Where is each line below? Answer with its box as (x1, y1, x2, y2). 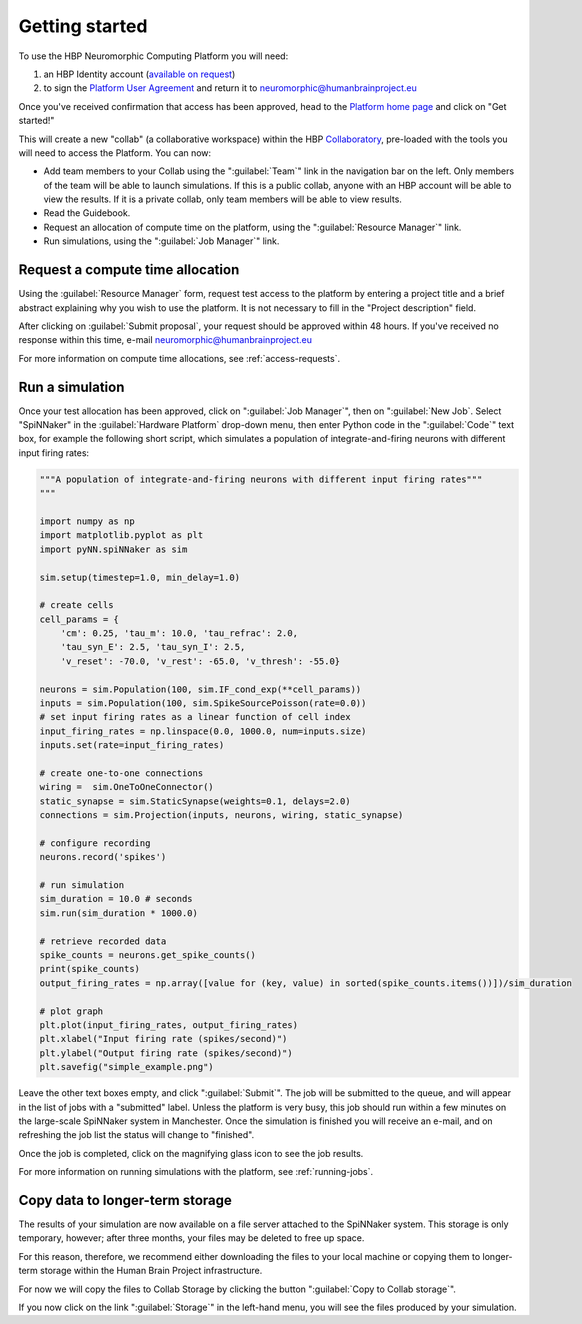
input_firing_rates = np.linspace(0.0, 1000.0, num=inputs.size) (39, 725, 367, 737)
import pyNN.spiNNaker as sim (39, 543, 188, 555)
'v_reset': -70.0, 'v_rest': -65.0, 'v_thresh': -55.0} (60, 655, 341, 667)
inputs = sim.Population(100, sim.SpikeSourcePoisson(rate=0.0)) (39, 698, 367, 709)
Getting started (18, 15, 148, 37)
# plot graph (39, 1005, 104, 1017)
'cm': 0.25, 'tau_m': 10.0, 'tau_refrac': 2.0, (60, 628, 299, 639)
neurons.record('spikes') (39, 851, 167, 863)
